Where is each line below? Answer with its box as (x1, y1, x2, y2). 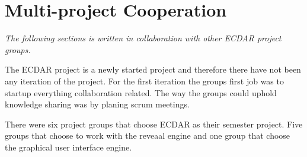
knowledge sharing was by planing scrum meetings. (5, 98, 190, 110)
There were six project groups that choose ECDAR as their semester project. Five (5, 117, 303, 130)
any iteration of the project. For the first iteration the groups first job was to (5, 74, 284, 87)
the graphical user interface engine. (5, 140, 132, 153)
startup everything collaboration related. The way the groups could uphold (5, 86, 277, 99)
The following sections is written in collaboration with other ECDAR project (5, 32, 282, 44)
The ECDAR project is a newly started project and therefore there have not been (5, 63, 301, 76)
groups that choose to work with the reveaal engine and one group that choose (5, 129, 290, 142)
